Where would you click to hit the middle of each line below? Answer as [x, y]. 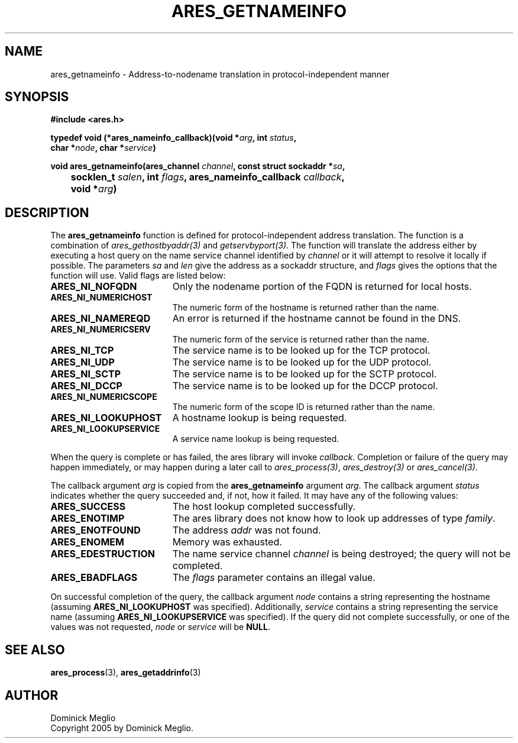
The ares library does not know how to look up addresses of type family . [334, 519]
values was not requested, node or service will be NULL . [160, 627]
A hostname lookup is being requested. [260, 418]
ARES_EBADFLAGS [94, 578]
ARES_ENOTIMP [88, 519]
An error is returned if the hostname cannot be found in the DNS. [317, 319]
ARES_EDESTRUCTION [103, 554]
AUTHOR [32, 695]
